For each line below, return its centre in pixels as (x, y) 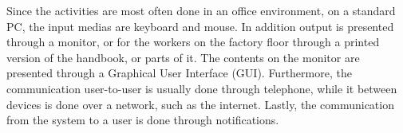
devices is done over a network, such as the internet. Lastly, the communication (200, 104)
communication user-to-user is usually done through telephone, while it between (202, 88)
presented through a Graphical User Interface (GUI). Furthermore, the (179, 73)
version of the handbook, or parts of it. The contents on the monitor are (183, 57)
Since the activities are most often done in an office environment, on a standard (201, 10)
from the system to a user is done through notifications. (143, 120)
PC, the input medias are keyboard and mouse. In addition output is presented (200, 26)
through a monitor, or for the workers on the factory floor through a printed (193, 42)
